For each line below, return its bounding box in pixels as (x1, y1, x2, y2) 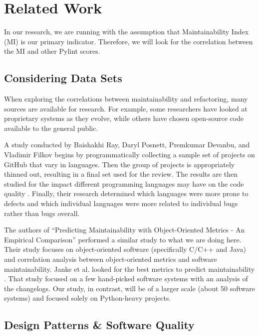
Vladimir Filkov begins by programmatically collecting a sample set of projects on (4, 149, 255, 160)
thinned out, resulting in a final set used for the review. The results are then (4, 169, 238, 179)
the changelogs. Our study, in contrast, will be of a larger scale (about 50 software (4, 283, 256, 293)
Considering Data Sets (4, 70, 122, 86)
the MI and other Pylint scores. (4, 46, 100, 56)
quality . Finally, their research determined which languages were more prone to (4, 188, 249, 199)
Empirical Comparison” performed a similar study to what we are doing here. (4, 234, 242, 244)
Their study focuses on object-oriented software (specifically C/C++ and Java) (4, 244, 246, 254)
